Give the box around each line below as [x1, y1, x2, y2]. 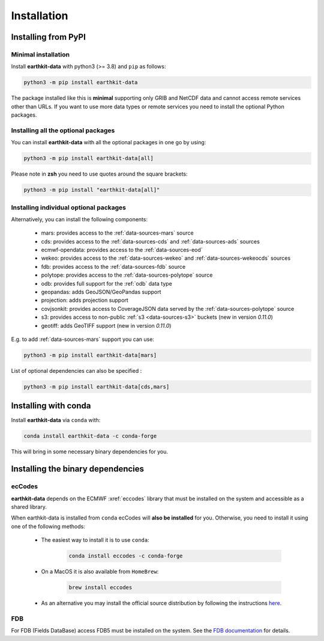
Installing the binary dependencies [11, 464, 144, 474]
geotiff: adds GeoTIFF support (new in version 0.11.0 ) [41, 322, 172, 329]
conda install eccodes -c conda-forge [68, 553, 183, 559]
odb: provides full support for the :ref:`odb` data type [41, 280, 172, 287]
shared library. [11, 503, 47, 511]
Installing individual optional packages [11, 203, 126, 212]
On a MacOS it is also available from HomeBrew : [41, 568, 159, 575]
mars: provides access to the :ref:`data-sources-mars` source [41, 229, 194, 237]
